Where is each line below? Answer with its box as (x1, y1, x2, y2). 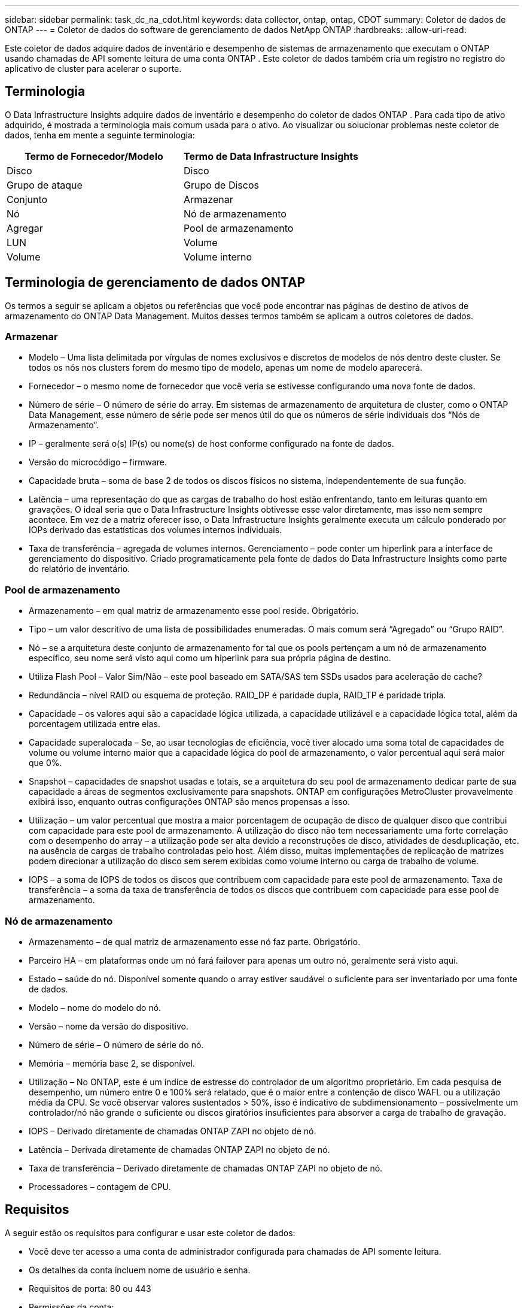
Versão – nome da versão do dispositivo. (29, 1021, 188, 1031)
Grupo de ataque (7, 178, 83, 191)
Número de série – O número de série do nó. (29, 1039, 204, 1050)
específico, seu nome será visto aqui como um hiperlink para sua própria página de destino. (29, 653, 391, 664)
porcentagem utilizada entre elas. (29, 719, 160, 729)
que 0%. (29, 758, 62, 768)
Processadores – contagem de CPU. (29, 1181, 171, 1192)
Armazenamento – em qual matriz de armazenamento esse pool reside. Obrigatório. (29, 605, 359, 616)
